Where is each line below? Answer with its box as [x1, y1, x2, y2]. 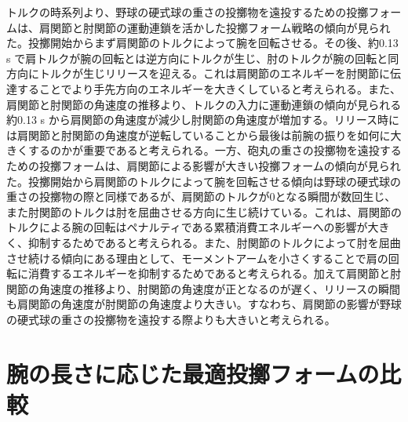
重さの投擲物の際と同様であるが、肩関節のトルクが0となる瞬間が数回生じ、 [6, 188, 396, 205]
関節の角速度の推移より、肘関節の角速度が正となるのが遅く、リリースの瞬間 [6, 280, 401, 296]
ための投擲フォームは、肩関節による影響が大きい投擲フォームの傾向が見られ [6, 157, 401, 173]
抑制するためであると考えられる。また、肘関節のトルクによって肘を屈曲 [27, 234, 401, 250]
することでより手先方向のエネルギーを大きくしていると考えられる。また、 [16, 80, 401, 96]
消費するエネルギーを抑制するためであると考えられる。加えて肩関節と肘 [27, 265, 402, 282]
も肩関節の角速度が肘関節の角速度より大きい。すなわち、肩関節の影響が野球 [6, 296, 402, 312]
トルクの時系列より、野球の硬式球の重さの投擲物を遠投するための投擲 [6, 4, 369, 20]
